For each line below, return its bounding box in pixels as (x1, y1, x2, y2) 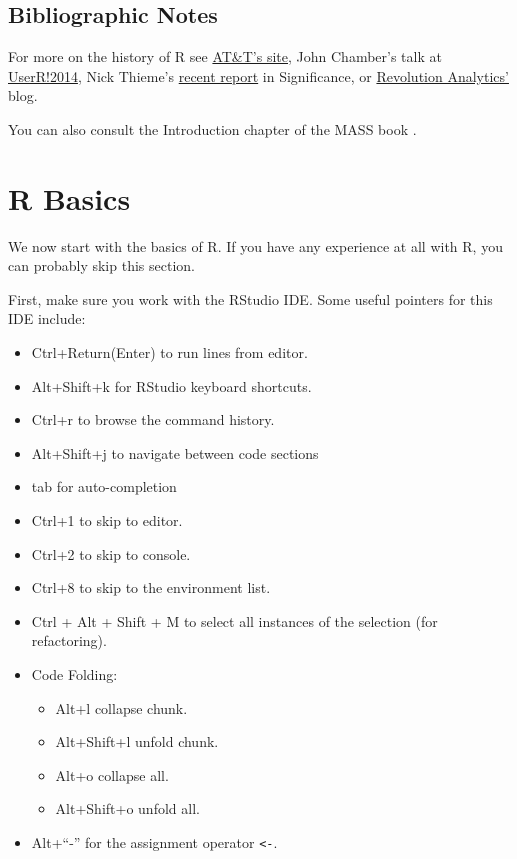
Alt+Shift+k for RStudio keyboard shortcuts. (31, 375, 312, 396)
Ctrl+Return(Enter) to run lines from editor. (31, 342, 308, 363)
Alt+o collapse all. (55, 764, 169, 785)
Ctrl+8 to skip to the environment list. (31, 577, 271, 598)
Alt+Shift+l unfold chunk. (55, 731, 219, 752)
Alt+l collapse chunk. (55, 697, 188, 718)
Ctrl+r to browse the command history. (31, 409, 275, 430)
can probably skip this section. (8, 255, 195, 276)
